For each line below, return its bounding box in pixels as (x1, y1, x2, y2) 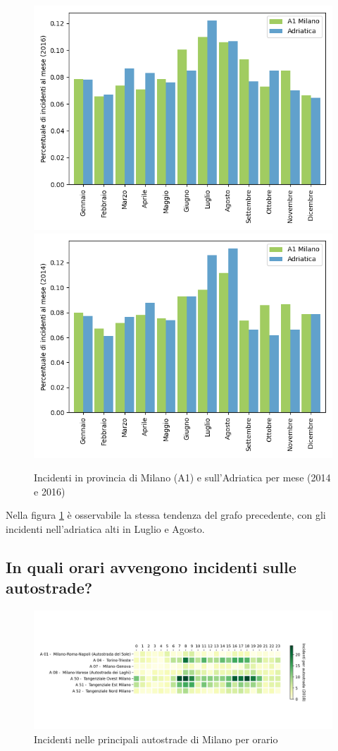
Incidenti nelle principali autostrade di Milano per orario (34, 731, 278, 746)
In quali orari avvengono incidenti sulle (6, 555, 296, 577)
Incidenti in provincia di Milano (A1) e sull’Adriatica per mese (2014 (34, 470, 331, 485)
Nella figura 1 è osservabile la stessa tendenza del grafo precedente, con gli (6, 507, 326, 522)
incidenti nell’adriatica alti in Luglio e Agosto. (6, 521, 205, 536)
